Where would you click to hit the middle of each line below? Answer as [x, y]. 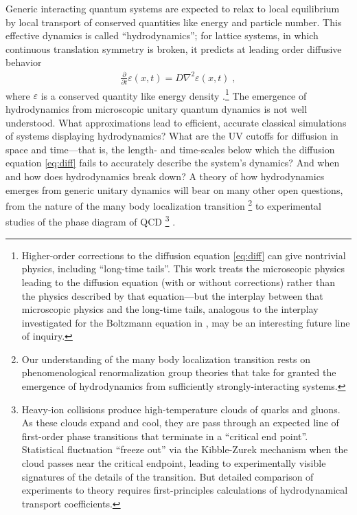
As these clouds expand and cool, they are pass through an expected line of [180, 423]
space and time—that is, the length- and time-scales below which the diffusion [170, 149]
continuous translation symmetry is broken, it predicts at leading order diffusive [174, 48]
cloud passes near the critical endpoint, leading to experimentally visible [174, 463]
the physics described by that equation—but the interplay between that [172, 295]
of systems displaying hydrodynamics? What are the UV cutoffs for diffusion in [172, 136]
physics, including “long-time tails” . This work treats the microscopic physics [183, 269]
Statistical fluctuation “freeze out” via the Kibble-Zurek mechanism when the [185, 449]
